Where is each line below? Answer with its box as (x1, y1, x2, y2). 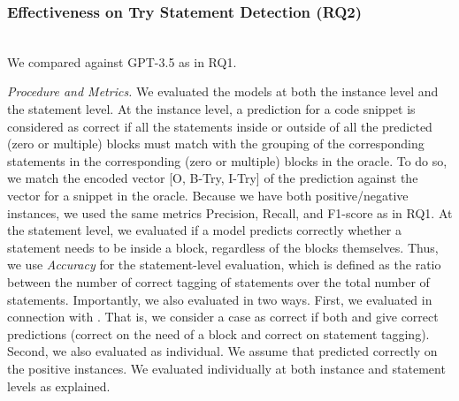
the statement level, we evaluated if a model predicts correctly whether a (7, 221, 402, 239)
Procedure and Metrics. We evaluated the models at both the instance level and (7, 82, 439, 101)
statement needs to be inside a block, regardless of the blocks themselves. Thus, (7, 238, 439, 256)
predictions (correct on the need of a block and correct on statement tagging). (7, 324, 430, 343)
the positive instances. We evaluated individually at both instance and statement (7, 359, 446, 377)
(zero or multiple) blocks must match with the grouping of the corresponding (7, 134, 425, 153)
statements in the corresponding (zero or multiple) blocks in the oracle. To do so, (7, 151, 448, 170)
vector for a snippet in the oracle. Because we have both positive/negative (7, 185, 409, 204)
